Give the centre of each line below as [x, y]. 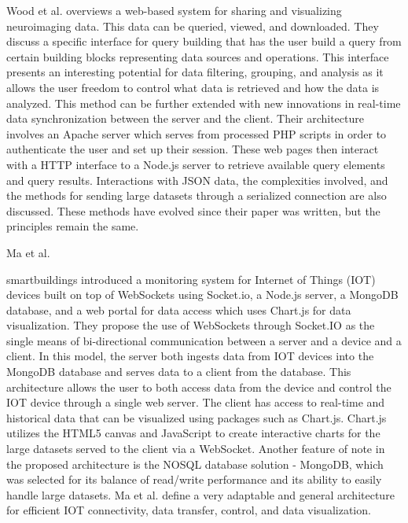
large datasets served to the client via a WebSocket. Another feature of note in [196, 449]
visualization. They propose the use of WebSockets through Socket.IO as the [191, 325]
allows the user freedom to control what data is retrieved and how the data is [193, 87]
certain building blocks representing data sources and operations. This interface [198, 56]
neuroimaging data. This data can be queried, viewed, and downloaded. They [193, 26]
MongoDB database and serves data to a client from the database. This [179, 372]
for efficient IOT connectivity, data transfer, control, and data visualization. [189, 510]
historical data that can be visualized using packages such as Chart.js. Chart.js [197, 417]
